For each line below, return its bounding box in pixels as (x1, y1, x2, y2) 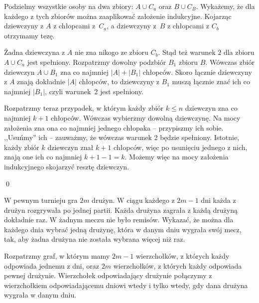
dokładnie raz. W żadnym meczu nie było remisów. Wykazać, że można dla (4, 214, 234, 225)
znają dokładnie (17, 76, 65, 87)
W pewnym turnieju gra (4, 195, 78, 205)
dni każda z (201, 195, 236, 205)
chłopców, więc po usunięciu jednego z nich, (114, 142, 248, 152)
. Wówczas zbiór (205, 56, 255, 67)
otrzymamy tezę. (4, 30, 55, 40)
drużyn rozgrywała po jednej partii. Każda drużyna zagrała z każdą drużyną (4, 204, 238, 215)
